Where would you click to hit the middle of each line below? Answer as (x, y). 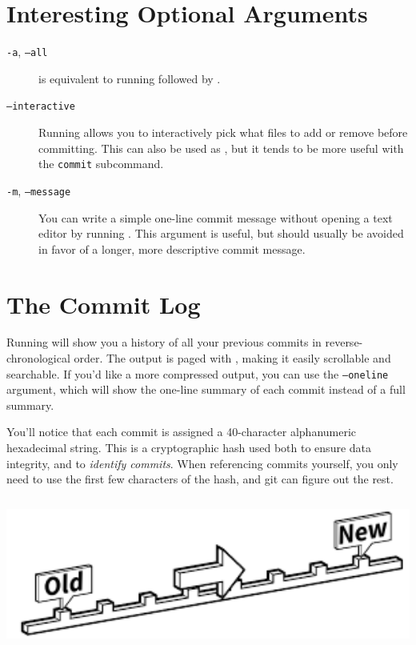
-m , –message (39, 190)
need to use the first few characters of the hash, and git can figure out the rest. (200, 479)
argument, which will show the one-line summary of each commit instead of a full (206, 389)
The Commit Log (104, 304)
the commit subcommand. (101, 164)
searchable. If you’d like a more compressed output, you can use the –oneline (198, 373)
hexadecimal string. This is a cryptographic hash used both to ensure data (189, 448)
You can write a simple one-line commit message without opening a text (216, 217)
